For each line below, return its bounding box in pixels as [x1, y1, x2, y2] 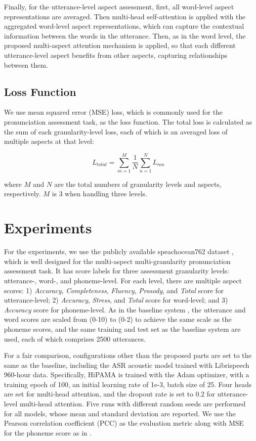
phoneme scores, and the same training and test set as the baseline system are [4, 323, 241, 334]
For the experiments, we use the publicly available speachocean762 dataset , [4, 246, 234, 257]
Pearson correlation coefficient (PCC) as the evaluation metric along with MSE [4, 418, 244, 428]
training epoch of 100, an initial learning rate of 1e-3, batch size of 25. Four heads [4, 379, 252, 389]
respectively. [4, 188, 41, 199]
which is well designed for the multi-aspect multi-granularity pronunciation [4, 256, 231, 266]
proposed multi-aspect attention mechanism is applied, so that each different [4, 40, 236, 50]
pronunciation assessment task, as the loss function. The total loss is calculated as [4, 116, 252, 127]
